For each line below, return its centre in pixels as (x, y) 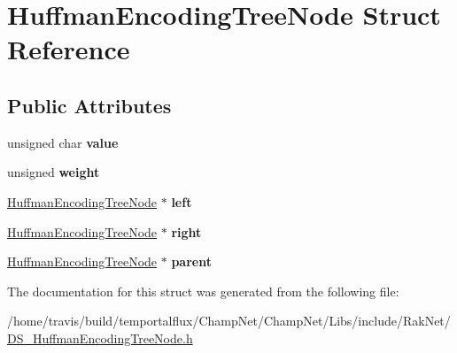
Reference (69, 49)
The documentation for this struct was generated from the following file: (203, 291)
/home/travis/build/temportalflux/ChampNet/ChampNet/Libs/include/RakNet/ (229, 321)
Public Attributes (89, 105)
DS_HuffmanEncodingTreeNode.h (100, 338)
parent (191, 261)
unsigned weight (54, 172)
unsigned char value (63, 142)
